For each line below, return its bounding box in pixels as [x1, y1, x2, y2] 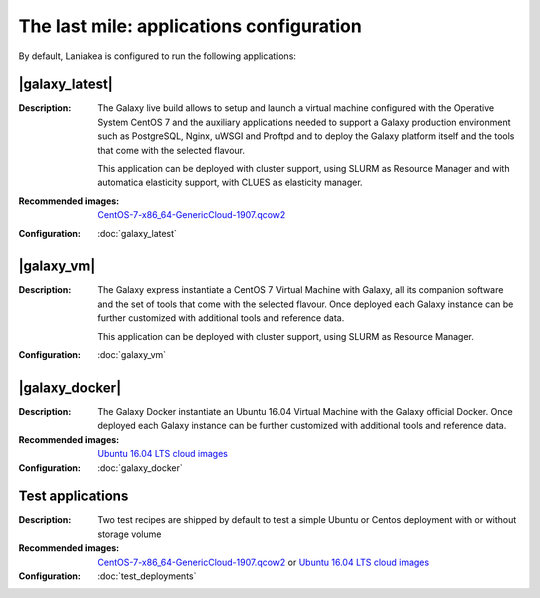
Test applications [18, 488, 129, 505]
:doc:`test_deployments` [97, 570, 197, 582]
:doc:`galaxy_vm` [97, 349, 167, 361]
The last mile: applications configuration [18, 15, 362, 37]
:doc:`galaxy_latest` [97, 227, 177, 239]
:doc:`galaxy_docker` [97, 461, 184, 474]
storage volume [97, 528, 162, 540]
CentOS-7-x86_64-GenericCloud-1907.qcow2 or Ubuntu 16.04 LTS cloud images [97, 556, 430, 568]
